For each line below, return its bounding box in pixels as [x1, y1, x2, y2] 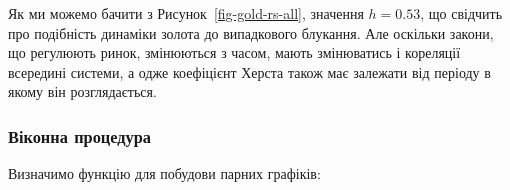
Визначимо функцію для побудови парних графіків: [8, 163, 321, 184]
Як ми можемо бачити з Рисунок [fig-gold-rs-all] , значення [8, 3, 364, 23]
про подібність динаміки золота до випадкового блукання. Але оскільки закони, [8, 22, 494, 43]
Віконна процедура [8, 123, 152, 148]
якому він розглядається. [8, 81, 157, 102]
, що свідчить [420, 3, 503, 23]
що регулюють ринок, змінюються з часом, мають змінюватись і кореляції [8, 42, 461, 63]
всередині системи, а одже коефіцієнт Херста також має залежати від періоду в [8, 61, 491, 82]
